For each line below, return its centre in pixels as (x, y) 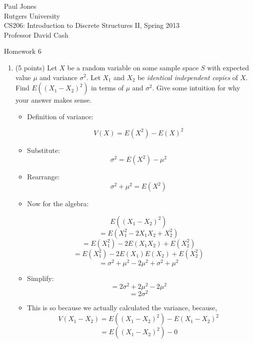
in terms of (107, 88)
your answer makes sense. (53, 100)
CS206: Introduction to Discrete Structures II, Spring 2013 (92, 25)
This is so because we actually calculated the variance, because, (122, 308)
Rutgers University (32, 15)
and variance (59, 77)
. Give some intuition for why (196, 88)
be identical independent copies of (188, 77)
